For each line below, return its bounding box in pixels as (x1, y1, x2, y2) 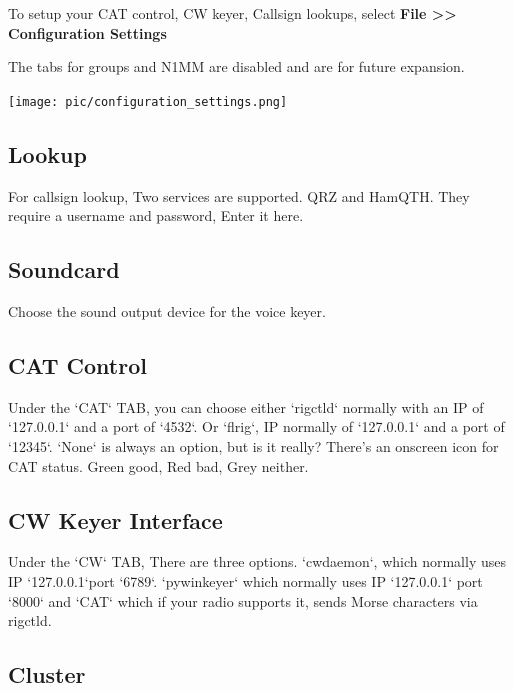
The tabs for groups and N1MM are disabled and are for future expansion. (8, 56, 465, 77)
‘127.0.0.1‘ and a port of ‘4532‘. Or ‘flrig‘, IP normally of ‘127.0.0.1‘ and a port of (8, 416, 505, 437)
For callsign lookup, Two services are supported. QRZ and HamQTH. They (8, 185, 470, 206)
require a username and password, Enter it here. (8, 205, 304, 226)
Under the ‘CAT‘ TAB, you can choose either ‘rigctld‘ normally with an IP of (8, 396, 484, 417)
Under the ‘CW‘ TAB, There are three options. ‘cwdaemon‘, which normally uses (8, 551, 506, 572)
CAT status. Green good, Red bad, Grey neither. (8, 455, 309, 476)
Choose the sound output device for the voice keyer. (8, 301, 326, 322)
